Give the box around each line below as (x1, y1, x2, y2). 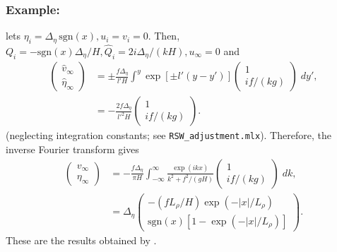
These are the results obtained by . (6, 232, 157, 247)
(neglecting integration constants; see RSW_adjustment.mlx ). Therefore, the (6, 128, 331, 143)
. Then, (148, 28, 180, 43)
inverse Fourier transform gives (6, 142, 139, 157)
